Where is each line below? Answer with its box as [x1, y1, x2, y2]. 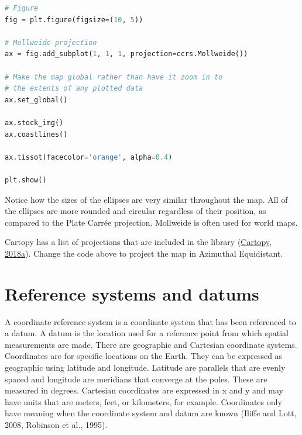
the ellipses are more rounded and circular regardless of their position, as [5, 205, 266, 217]
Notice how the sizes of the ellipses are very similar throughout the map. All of [5, 193, 288, 205]
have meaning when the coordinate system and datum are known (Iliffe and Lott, [5, 407, 297, 419]
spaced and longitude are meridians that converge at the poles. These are [5, 372, 267, 385]
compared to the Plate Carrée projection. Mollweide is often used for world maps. [5, 216, 298, 228]
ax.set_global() [5, 95, 68, 104]
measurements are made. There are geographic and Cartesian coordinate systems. [5, 338, 297, 350]
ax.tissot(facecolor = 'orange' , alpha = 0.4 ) [5, 153, 173, 161]
